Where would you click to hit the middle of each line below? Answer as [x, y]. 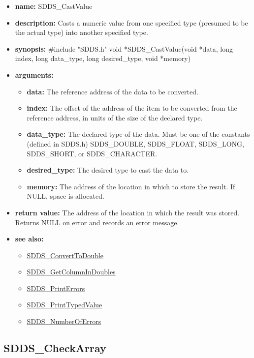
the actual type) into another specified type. [81, 32]
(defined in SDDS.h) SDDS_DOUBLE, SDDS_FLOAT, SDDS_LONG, [135, 143]
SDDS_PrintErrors [56, 288]
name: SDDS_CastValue [54, 6]
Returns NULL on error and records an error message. [97, 222]
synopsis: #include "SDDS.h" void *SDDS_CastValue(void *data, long [124, 48]
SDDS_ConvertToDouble [65, 255]
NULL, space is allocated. [65, 196]
